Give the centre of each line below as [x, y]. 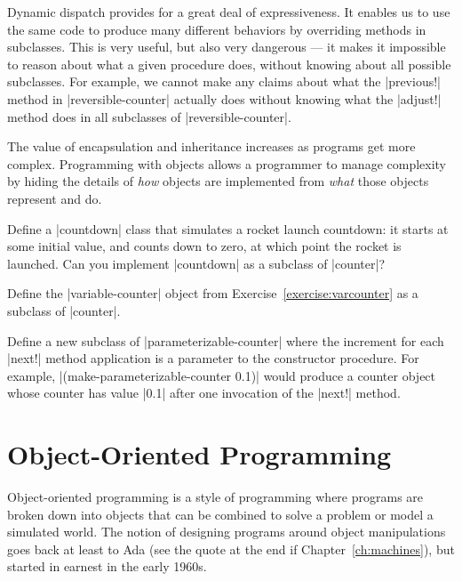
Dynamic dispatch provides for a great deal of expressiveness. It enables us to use [229, 12]
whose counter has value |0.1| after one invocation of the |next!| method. [204, 393]
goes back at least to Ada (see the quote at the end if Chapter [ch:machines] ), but [231, 549]
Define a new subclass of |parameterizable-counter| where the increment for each [226, 340]
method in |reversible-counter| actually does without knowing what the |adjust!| [224, 98]
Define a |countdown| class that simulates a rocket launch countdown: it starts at [228, 228]
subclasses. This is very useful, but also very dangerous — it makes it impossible [227, 47]
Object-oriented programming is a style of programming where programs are [215, 496]
